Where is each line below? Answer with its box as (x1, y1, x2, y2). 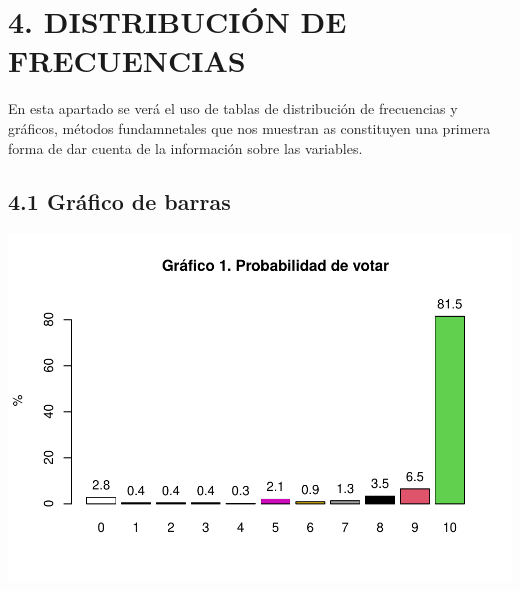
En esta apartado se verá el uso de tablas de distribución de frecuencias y (8, 98, 458, 119)
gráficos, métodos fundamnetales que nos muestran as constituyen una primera (8, 117, 491, 138)
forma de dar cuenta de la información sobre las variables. (8, 137, 363, 158)
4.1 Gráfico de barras (8, 186, 231, 217)
